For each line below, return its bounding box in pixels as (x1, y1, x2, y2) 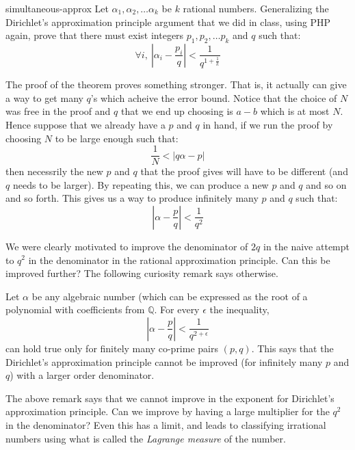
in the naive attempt (263, 239, 350, 253)
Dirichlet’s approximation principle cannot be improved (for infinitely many (5, 354, 323, 369)
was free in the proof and (5, 104, 111, 118)
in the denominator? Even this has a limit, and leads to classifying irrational (5, 417, 326, 432)
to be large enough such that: (55, 131, 179, 145)
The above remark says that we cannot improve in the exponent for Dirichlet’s (5, 391, 334, 405)
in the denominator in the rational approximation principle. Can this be (28, 252, 330, 267)
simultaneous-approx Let (5, 1, 109, 15)
